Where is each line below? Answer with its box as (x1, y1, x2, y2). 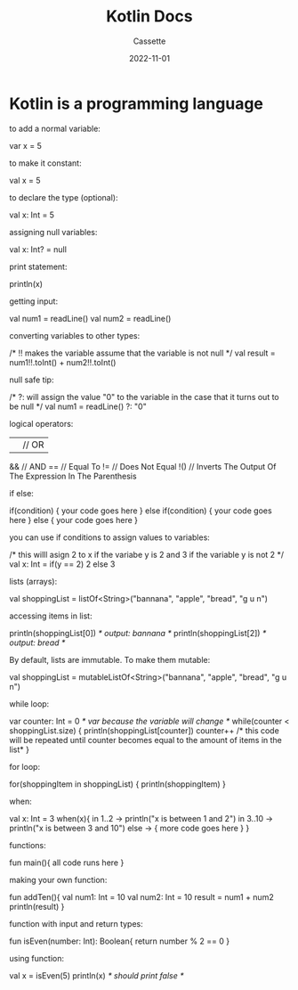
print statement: (9, 261, 68, 272)
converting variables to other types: (9, 330, 141, 340)
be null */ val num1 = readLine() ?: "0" (9, 401, 147, 412)
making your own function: (9, 874, 108, 885)
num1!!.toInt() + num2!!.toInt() (9, 356, 117, 367)
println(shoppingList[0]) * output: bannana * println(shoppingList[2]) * (9, 627, 267, 638)
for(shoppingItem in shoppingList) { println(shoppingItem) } (9, 778, 227, 790)
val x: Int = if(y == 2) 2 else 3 (9, 559, 116, 569)
